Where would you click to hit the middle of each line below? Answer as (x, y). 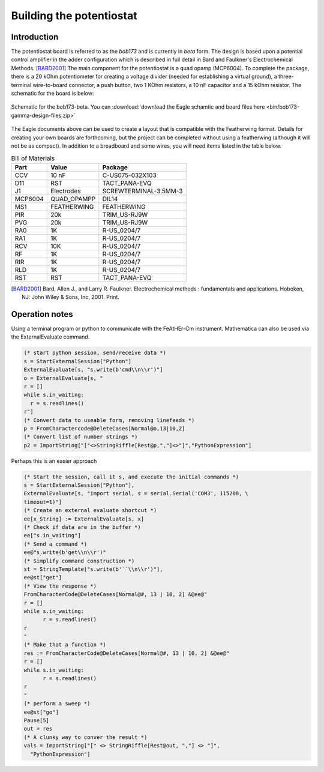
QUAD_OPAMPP (73, 199)
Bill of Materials (33, 158)
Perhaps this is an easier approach (54, 461)
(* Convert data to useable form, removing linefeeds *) (109, 420)
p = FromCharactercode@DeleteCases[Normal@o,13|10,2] (104, 428)
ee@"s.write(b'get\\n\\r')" (65, 553)
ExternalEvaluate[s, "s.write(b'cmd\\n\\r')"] (93, 370)
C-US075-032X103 (130, 175)
